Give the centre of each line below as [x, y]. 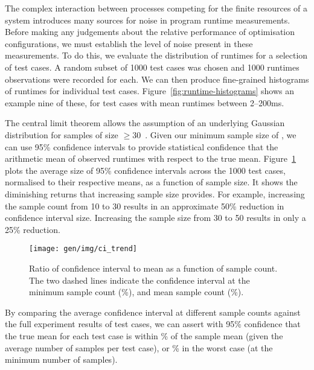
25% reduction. [33, 229]
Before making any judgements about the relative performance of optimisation [150, 32]
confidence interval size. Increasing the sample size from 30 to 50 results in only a [155, 218]
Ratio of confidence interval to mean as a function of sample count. [153, 268]
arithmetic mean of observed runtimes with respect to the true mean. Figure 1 [151, 158]
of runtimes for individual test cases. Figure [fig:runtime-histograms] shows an [149, 91]
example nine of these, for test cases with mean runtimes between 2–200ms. [145, 102]
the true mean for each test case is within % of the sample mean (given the [144, 335]
